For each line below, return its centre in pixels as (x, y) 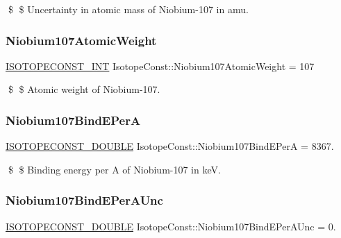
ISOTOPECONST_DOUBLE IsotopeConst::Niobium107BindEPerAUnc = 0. (171, 226)
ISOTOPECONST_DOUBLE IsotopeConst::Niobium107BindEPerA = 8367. (170, 146)
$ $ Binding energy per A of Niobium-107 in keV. (114, 169)
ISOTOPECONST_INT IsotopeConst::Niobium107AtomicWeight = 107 (160, 66)
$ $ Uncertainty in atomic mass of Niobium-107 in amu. (128, 9)
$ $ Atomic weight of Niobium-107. (84, 89)
